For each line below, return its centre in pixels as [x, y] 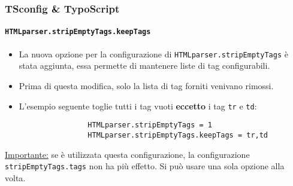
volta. [15, 177]
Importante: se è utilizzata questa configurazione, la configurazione [127, 154]
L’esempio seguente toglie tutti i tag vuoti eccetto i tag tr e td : [138, 106]
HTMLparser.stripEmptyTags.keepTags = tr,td [178, 135]
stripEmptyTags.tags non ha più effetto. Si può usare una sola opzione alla [145, 166]
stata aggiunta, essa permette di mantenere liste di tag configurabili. [144, 65]
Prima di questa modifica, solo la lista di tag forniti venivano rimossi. [146, 85]
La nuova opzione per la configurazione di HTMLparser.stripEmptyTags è [153, 54]
